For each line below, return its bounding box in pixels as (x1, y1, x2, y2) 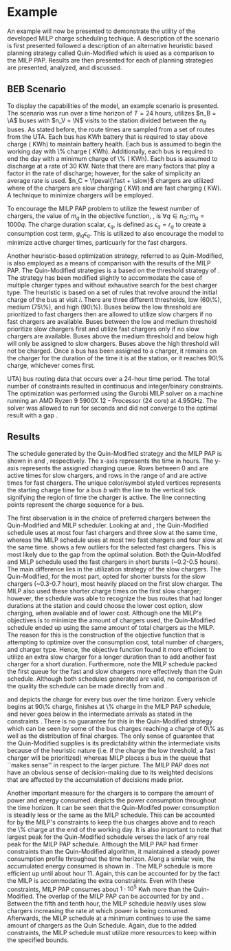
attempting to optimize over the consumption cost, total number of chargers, (7, 637, 224, 646)
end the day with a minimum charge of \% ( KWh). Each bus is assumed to (7, 154, 218, 162)
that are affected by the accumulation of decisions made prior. (7, 775, 184, 784)
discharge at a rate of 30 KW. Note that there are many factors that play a (7, 162, 215, 170)
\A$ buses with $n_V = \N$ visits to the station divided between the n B (7, 116, 207, 126)
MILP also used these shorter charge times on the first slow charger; (7, 587, 201, 595)
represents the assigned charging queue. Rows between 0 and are (20, 463, 209, 472)
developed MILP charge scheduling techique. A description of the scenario (7, 34, 219, 42)
